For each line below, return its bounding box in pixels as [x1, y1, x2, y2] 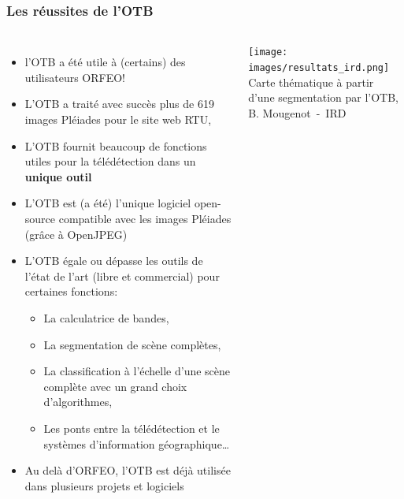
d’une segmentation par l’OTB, [248, 89, 399, 106]
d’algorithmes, [43, 393, 113, 410]
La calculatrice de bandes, [43, 309, 169, 326]
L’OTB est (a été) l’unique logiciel [24, 195, 191, 211]
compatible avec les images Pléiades [58, 210, 232, 226]
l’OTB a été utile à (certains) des [24, 54, 186, 70]
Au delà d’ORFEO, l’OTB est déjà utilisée [24, 462, 231, 479]
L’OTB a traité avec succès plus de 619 [24, 95, 214, 112]
